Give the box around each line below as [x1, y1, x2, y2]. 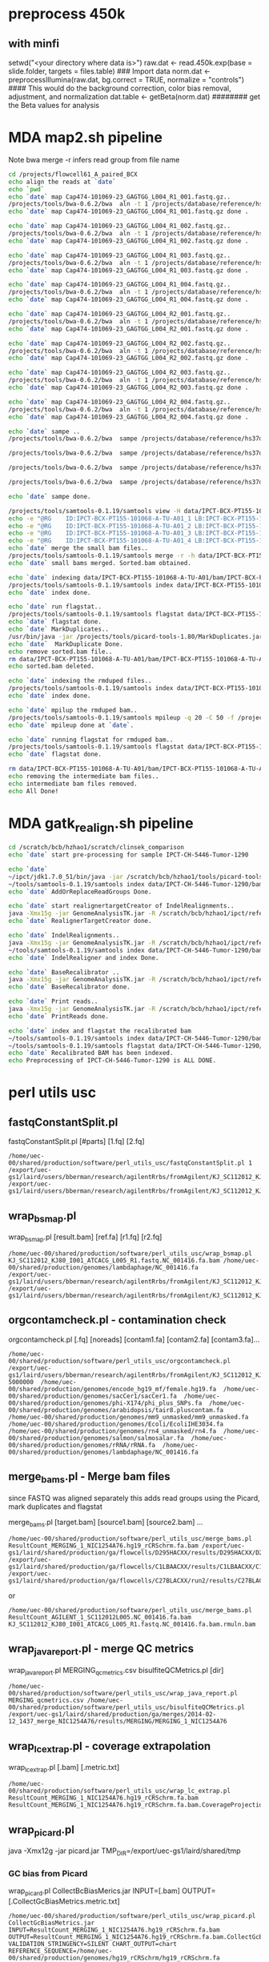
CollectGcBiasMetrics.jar [8, 1919, 94, 1928]
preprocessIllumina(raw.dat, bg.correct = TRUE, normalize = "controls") [8, 75, 245, 84]
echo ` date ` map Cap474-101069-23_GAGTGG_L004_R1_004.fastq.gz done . [8, 295, 249, 304]
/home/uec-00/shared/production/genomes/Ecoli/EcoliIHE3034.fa [8, 1420, 224, 1428]
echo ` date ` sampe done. [8, 492, 91, 500]
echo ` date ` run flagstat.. [8, 603, 102, 611]
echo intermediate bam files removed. [8, 780, 138, 788]
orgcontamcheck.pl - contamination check [8, 1314, 227, 1327]
